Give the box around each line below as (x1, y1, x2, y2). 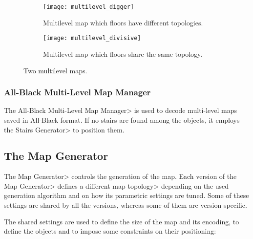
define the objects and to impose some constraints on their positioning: (4, 226, 216, 236)
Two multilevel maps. (23, 65, 87, 75)
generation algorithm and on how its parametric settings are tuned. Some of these (4, 190, 249, 200)
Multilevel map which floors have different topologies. (43, 17, 203, 27)
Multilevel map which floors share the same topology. (43, 48, 203, 59)
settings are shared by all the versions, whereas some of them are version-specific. (4, 200, 247, 210)
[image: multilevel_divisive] (43, 35, 141, 42)
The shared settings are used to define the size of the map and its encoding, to (4, 216, 239, 226)
